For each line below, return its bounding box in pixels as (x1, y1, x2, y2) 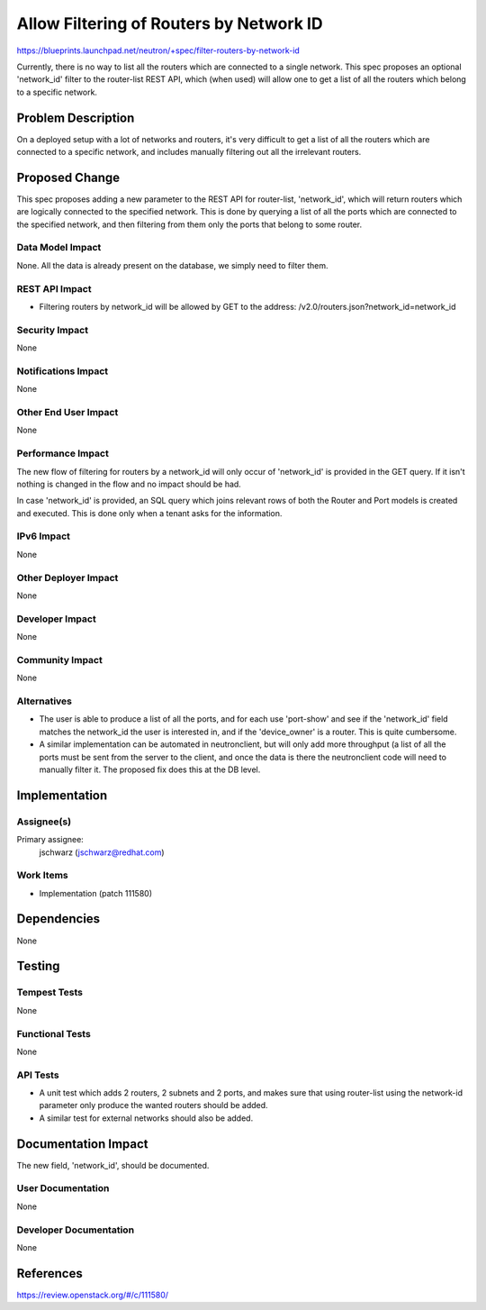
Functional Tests (16, 1027, 92, 1040)
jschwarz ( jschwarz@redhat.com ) (39, 847, 166, 858)
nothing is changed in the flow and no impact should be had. (16, 478, 242, 489)
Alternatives (16, 695, 72, 707)
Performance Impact (16, 447, 110, 459)
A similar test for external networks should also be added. (39, 1113, 254, 1124)
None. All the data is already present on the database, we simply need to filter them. (16, 259, 328, 270)
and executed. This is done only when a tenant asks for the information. (16, 507, 283, 518)
